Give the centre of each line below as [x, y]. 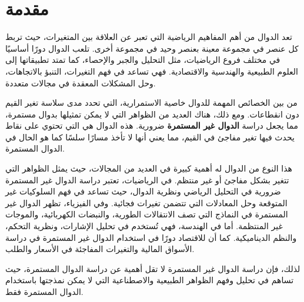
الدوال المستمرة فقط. [44, 291]
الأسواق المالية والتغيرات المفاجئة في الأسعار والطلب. [100, 249]
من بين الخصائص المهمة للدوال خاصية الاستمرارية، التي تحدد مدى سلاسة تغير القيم [151, 103]
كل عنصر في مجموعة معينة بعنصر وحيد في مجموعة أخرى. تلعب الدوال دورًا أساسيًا [152, 48]
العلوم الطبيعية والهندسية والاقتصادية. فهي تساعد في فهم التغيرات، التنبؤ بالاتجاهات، [152, 71]
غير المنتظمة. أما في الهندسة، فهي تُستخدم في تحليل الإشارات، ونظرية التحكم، [144, 226]
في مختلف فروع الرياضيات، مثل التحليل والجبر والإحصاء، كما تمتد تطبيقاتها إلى [143, 60]
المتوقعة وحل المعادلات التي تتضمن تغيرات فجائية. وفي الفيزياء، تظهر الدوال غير [146, 202]
